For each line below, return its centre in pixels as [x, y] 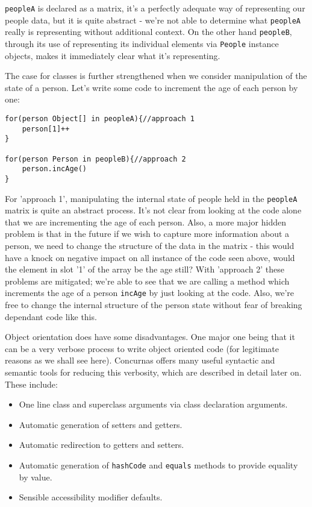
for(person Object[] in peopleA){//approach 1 [100, 119]
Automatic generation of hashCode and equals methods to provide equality [158, 465]
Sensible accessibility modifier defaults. [91, 497]
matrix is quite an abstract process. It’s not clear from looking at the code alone [153, 210]
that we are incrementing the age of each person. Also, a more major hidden [145, 222]
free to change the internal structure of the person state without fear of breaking [154, 305]
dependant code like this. [51, 316]
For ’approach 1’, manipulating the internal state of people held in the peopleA [151, 198]
